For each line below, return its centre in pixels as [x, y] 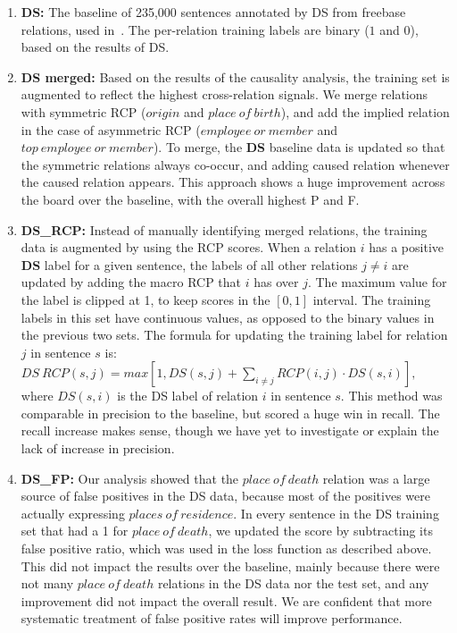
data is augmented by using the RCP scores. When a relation [189, 247]
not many [47, 583]
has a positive [406, 247]
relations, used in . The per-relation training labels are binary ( [195, 29]
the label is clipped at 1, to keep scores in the [145, 299]
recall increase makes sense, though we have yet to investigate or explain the [230, 430]
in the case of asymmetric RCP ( [111, 129]
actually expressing [73, 513]
